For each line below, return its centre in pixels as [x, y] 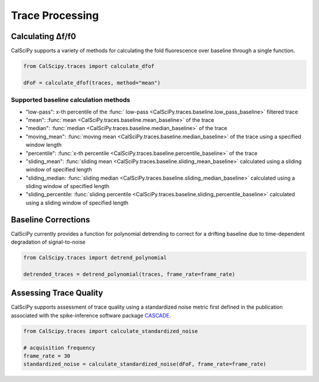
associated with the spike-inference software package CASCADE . [91, 315]
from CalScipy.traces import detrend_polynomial [95, 258]
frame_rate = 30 [47, 356]
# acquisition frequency [59, 348]
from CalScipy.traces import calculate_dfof [89, 66]
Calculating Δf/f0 [43, 36]
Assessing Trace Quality [57, 293]
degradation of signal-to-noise [48, 242]
